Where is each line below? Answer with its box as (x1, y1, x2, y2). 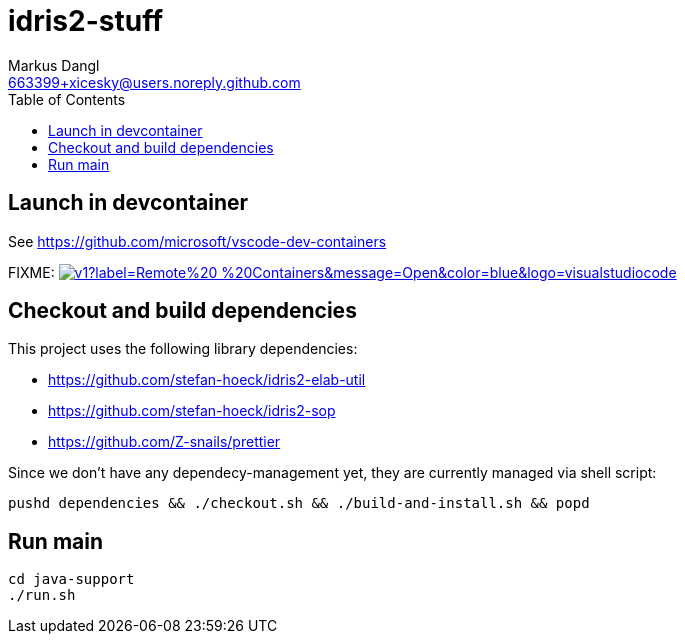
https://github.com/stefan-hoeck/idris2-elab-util (48, 371, 366, 389)
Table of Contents (8, 90, 126, 108)
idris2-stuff (8, 4, 164, 38)
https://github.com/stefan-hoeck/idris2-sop (48, 402, 336, 420)
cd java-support (8, 571, 135, 588)
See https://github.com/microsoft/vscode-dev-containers (8, 232, 387, 250)
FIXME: (8, 263, 55, 281)
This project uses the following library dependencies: (8, 340, 358, 358)
